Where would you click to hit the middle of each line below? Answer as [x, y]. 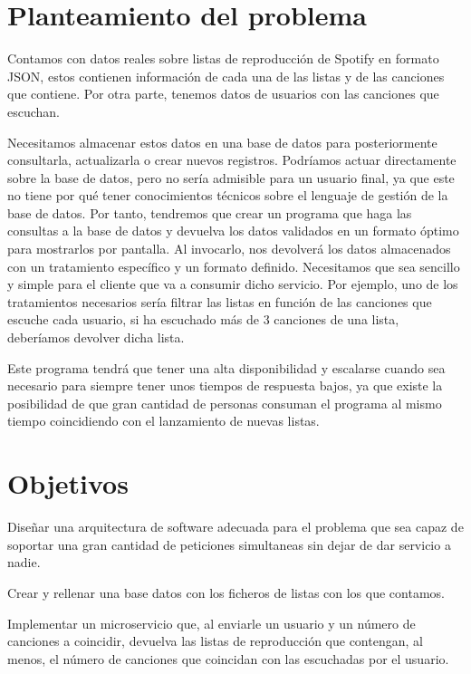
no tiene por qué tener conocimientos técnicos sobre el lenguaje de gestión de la [228, 195]
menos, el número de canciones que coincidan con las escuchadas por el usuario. [228, 658]
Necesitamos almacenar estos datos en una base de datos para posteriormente [222, 142]
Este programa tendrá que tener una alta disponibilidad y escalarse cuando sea [226, 367]
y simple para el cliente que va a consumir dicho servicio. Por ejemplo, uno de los [233, 284]
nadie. [24, 562]
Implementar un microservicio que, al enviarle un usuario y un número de [211, 623]
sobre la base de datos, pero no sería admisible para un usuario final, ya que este [231, 177]
